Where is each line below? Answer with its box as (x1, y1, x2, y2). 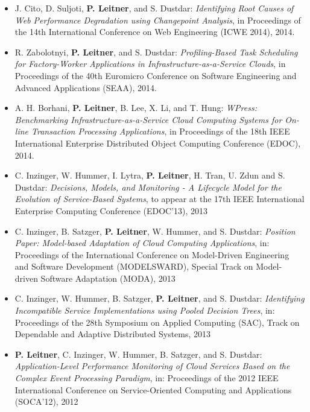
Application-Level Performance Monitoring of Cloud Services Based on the (14, 360, 290, 372)
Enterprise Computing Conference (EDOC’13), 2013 (14, 204, 208, 217)
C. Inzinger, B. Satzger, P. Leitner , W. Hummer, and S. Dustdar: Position (14, 224, 296, 237)
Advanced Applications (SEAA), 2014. (14, 81, 157, 93)
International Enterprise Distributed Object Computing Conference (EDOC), (14, 136, 301, 149)
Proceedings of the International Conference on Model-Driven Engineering (14, 248, 289, 261)
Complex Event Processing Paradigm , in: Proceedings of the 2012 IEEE (14, 372, 279, 384)
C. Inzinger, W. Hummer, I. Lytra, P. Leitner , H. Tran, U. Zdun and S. (14, 169, 285, 182)
